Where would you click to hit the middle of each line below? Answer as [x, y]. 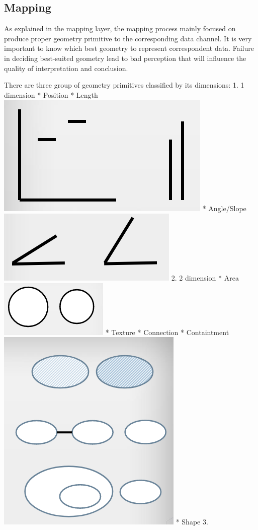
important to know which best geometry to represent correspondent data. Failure [129, 48]
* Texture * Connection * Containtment [167, 332]
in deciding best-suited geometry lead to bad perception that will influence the [125, 58]
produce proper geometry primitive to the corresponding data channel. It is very [128, 38]
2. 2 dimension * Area [205, 277]
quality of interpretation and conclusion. [66, 68]
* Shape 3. [192, 522]
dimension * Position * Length [51, 94]
